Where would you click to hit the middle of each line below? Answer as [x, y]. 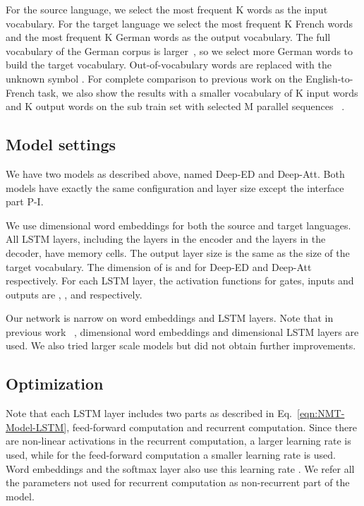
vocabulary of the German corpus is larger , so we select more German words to [180, 50]
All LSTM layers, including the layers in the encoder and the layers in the [166, 239]
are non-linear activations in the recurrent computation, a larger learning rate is [178, 441]
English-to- [329, 78]
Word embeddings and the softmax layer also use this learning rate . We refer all [180, 468]
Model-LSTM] [36, 427]
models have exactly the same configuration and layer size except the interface [175, 187]
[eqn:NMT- [321, 413]
